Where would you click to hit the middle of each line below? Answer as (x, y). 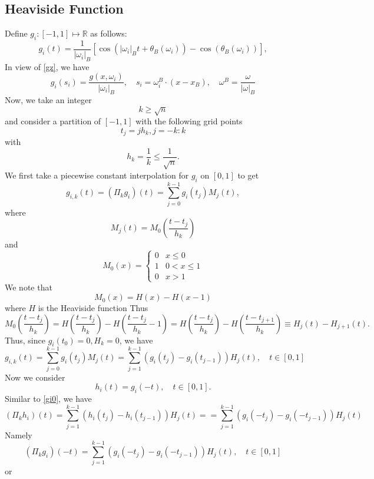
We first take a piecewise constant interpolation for (97, 175)
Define (16, 33)
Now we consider (35, 377)
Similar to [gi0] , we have (48, 398)
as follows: (109, 33)
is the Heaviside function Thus (93, 308)
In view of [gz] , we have (47, 66)
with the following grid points (189, 121)
